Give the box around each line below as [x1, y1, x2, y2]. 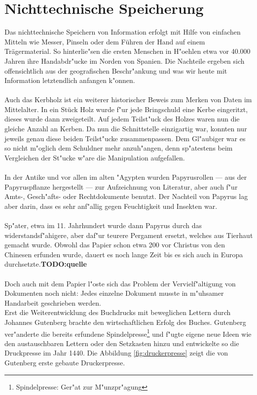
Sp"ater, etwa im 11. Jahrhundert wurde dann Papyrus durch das [4, 220, 202, 230]
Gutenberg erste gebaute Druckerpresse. [4, 357, 125, 367]
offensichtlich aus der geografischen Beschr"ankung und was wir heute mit [4, 65, 227, 76]
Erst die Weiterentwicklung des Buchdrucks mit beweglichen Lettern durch [4, 307, 231, 317]
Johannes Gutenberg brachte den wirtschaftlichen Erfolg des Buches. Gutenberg [4, 316, 246, 327]
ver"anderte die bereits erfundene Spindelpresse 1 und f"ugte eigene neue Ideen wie [4, 327, 252, 339]
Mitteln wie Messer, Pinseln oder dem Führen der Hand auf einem [4, 36, 205, 46]
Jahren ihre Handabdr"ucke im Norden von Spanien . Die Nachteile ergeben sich [4, 55, 245, 66]
